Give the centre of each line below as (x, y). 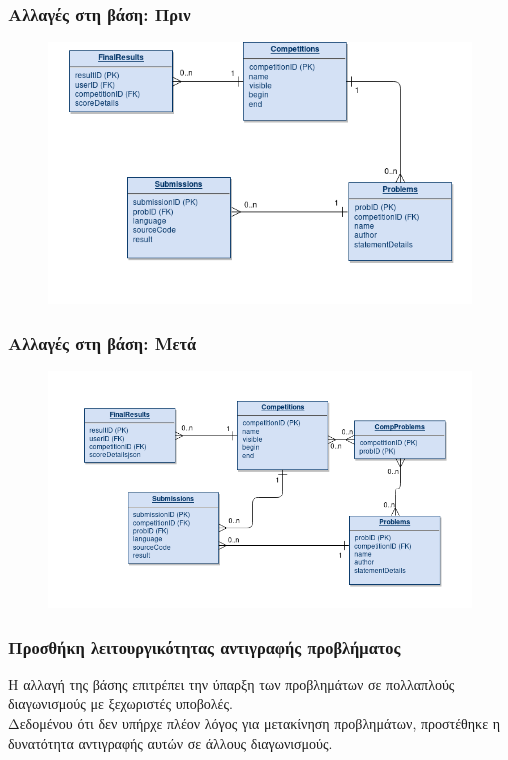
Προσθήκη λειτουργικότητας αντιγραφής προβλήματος (204, 646)
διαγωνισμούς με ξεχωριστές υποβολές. (120, 703)
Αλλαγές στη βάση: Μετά (102, 342)
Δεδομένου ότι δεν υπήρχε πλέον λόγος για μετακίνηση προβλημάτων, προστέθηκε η (254, 723)
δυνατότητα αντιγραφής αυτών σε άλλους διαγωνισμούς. (170, 742)
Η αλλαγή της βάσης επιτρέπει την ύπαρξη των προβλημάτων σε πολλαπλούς (231, 683)
